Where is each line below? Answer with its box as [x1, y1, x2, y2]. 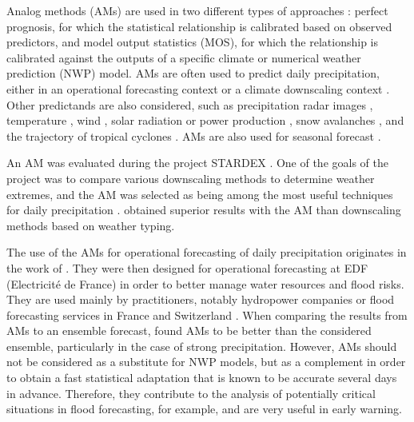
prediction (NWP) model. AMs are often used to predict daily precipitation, [6, 65, 380, 82]
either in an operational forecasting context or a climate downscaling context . [6, 80, 390, 97]
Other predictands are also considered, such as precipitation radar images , [6, 96, 373, 113]
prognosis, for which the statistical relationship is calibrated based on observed [6, 18, 392, 34]
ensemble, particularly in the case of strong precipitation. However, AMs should [6, 337, 397, 354]
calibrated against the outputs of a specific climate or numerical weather [6, 49, 361, 66]
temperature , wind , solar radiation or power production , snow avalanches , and [6, 112, 404, 129]
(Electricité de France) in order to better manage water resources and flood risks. [6, 275, 404, 292]
